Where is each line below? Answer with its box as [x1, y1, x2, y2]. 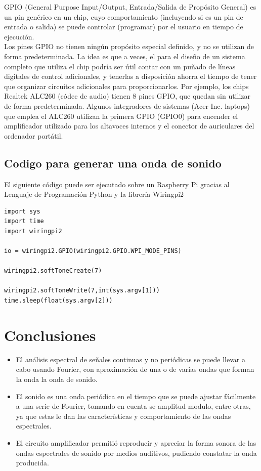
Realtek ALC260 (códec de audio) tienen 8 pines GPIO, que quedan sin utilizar [4, 91, 250, 101]
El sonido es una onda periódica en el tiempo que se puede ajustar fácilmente [16, 391, 256, 401]
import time [4, 218, 44, 225]
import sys [4, 207, 40, 215]
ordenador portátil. [4, 130, 63, 141]
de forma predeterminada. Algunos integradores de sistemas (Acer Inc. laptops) [4, 100, 250, 111]
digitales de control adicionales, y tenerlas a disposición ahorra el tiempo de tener [4, 71, 257, 81]
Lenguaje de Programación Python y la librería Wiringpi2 [4, 189, 184, 199]
